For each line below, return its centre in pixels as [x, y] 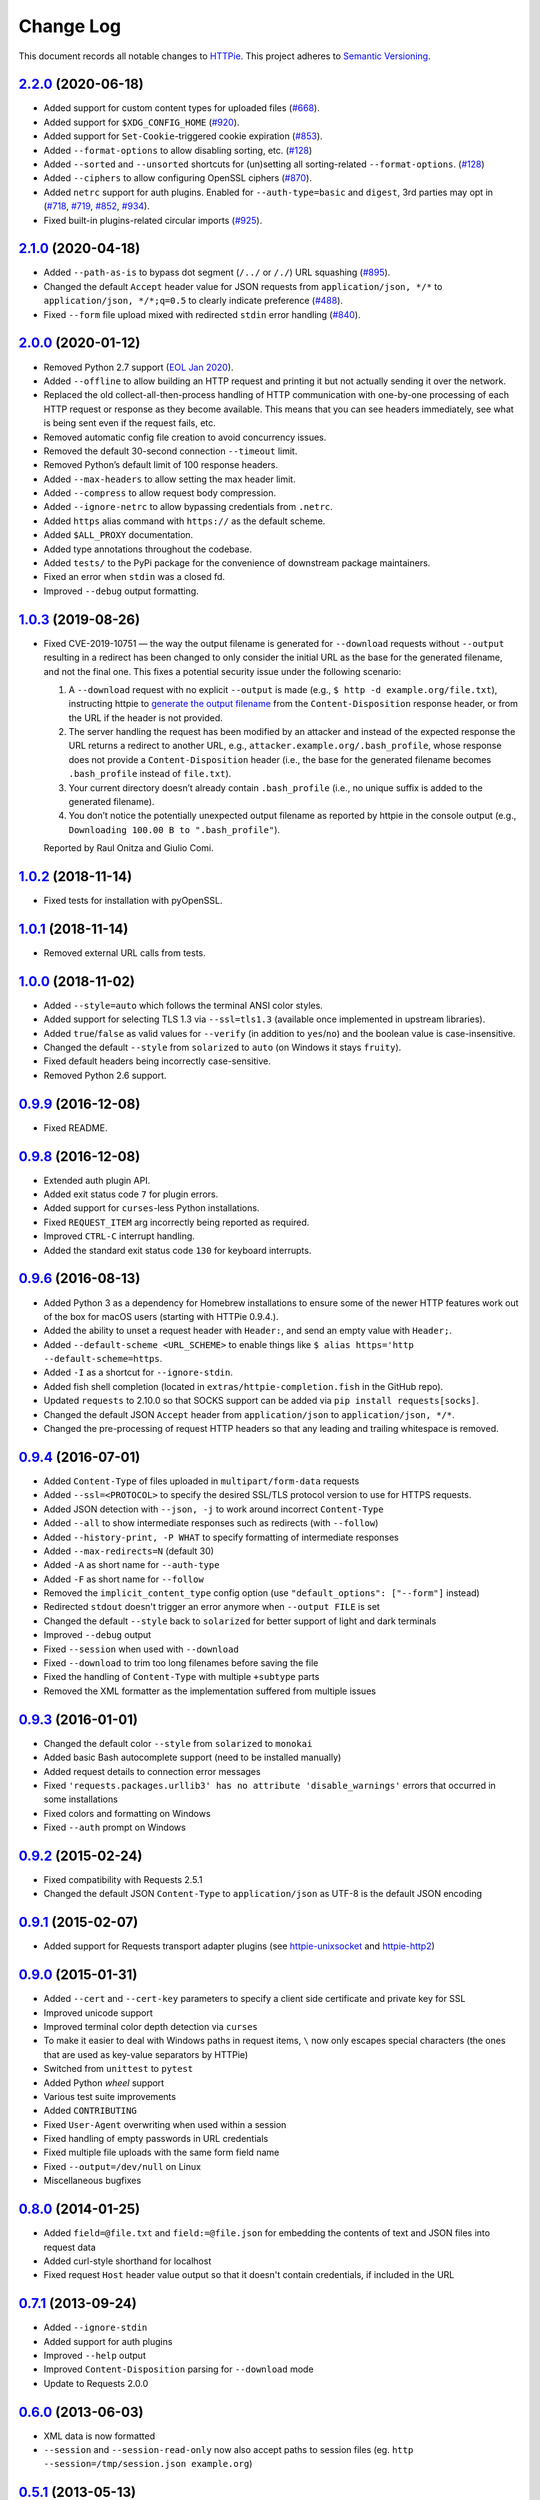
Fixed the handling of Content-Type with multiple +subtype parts [181, 1677]
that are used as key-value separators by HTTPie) [146, 2054]
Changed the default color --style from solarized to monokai [178, 1743]
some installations [81, 1799]
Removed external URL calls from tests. [124, 953]
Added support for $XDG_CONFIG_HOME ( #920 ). [141, 122]
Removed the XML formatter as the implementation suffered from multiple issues [210, 1691]
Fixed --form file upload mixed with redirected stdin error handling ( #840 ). [202, 314]
